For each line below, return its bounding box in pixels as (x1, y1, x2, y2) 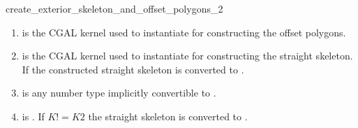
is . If (22, 108, 45, 123)
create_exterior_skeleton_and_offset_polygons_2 (6, 1, 223, 15)
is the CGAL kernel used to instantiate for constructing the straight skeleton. (22, 48, 353, 63)
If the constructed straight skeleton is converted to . (22, 62, 244, 76)
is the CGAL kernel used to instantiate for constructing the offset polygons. (22, 24, 346, 39)
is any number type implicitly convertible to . (22, 85, 216, 100)
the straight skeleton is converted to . (88, 108, 248, 123)
